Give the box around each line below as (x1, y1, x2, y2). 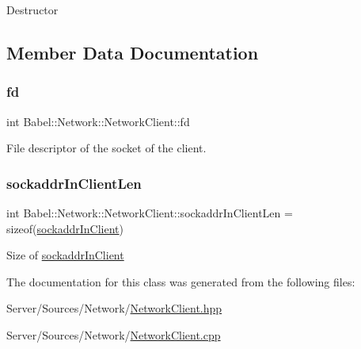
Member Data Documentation (6, 40, 259, 64)
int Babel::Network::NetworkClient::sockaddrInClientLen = (6, 205, 293, 221)
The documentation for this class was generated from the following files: (6, 273, 355, 290)
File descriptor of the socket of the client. (6, 140, 207, 156)
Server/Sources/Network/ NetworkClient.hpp (6, 300, 222, 316)
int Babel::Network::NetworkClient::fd (6, 113, 190, 129)
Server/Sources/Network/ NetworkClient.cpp (6, 326, 221, 343)
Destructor (6, 2, 59, 17)
